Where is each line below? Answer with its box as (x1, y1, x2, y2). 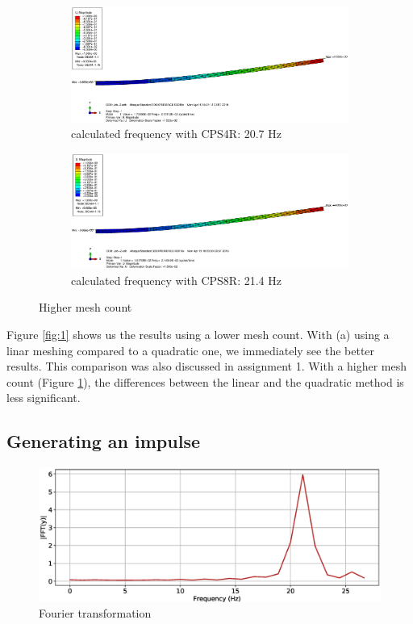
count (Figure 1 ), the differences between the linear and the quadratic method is (6, 373, 404, 390)
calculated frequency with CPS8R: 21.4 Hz (71, 271, 282, 288)
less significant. (6, 389, 81, 406)
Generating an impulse (6, 429, 201, 454)
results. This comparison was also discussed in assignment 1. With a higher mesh (6, 358, 407, 375)
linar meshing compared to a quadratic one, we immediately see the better (6, 341, 375, 358)
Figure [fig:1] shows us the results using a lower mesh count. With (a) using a (6, 325, 390, 342)
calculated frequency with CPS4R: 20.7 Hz (71, 125, 282, 142)
